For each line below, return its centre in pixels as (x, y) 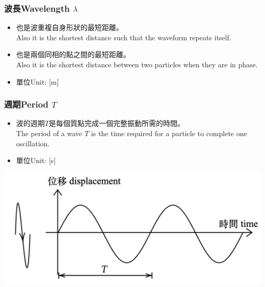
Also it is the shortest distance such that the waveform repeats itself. (124, 37)
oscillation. (33, 143)
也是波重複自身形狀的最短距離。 (70, 27)
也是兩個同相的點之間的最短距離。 (73, 54)
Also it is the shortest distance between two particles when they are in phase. (137, 64)
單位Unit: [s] (36, 160)
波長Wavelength (37, 8)
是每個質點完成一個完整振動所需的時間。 (116, 123)
